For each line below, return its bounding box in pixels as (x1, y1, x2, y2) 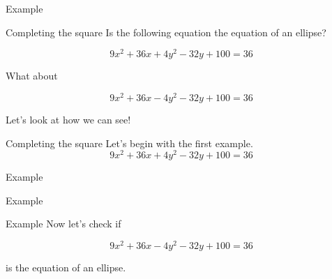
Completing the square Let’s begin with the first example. (6, 135, 253, 150)
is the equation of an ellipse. (6, 260, 126, 275)
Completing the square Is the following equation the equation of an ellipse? (6, 24, 326, 39)
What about (6, 68, 58, 83)
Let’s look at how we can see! (6, 112, 131, 126)
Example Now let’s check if (6, 216, 121, 231)
